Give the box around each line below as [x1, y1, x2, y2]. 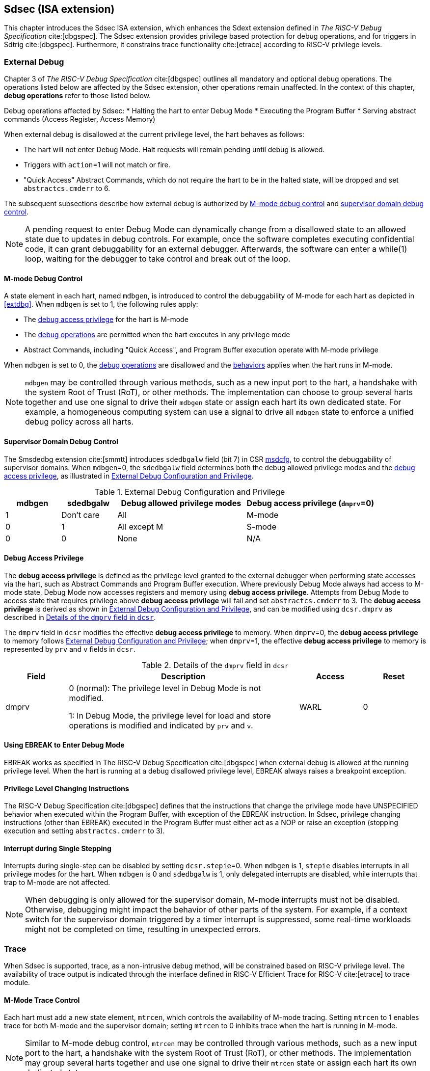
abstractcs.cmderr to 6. [24, 184, 110, 193]
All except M [117, 521, 163, 532]
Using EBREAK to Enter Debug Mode [4, 741, 125, 750]
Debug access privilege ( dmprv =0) [246, 498, 375, 508]
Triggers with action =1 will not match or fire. [24, 161, 171, 169]
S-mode [246, 521, 276, 532]
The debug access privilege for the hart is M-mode [24, 315, 188, 324]
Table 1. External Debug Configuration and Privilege [94, 486, 285, 497]
